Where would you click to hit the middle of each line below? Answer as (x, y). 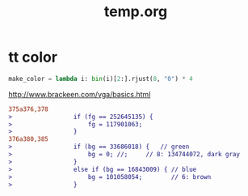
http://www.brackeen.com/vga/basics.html (80, 94)
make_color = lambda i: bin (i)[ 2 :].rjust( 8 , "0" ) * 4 (101, 79)
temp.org (136, 12)
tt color (33, 57)
